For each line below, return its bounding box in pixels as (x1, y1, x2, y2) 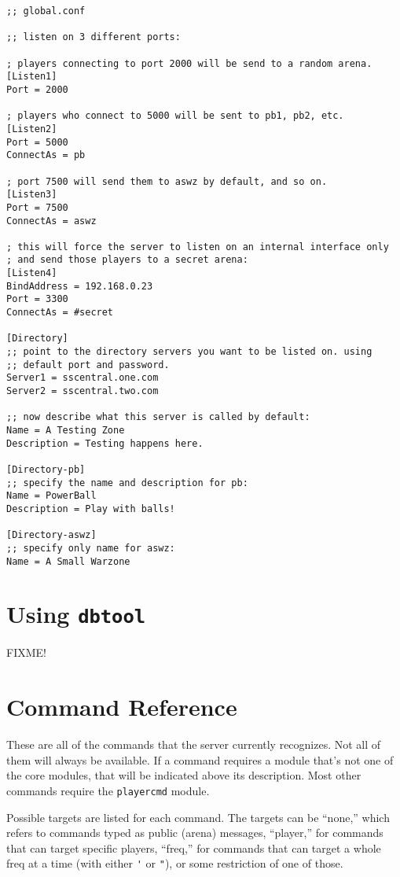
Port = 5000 (6, 136, 68, 148)
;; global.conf (6, 6, 86, 17)
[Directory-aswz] (6, 529, 97, 541)
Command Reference (6, 691, 237, 723)
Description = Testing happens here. (6, 437, 204, 449)
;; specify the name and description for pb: (6, 477, 248, 488)
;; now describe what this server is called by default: (6, 411, 310, 423)
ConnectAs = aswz (6, 215, 97, 227)
